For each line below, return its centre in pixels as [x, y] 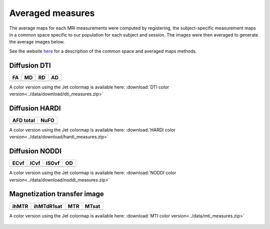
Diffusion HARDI [35, 108]
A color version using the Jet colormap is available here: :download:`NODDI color [93, 173]
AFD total [23, 120]
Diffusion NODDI [35, 151]
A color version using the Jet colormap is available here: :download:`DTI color [89, 87]
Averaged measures [52, 13]
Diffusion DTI [30, 65]
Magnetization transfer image [57, 194]
